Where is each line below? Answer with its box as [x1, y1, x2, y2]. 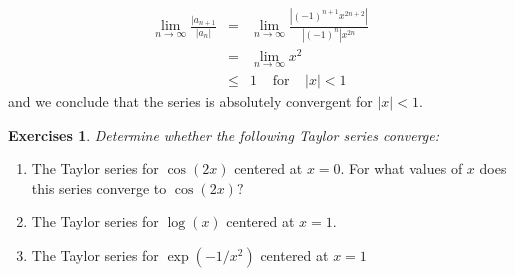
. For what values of [340, 158, 463, 179]
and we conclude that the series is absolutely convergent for [8, 91, 373, 112]
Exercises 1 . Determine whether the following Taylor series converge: [8, 124, 440, 145]
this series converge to [31, 177, 167, 198]
